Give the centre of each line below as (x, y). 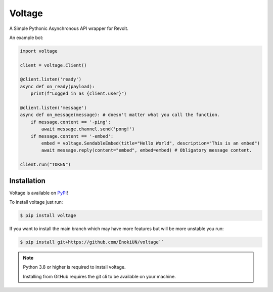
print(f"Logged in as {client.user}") (79, 94)
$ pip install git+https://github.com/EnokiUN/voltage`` (92, 242)
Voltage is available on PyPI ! (39, 193)
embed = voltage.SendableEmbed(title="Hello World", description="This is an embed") (151, 143)
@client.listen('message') (53, 108)
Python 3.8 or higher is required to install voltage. (74, 267)
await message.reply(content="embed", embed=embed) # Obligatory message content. (147, 150)
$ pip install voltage (48, 216)
